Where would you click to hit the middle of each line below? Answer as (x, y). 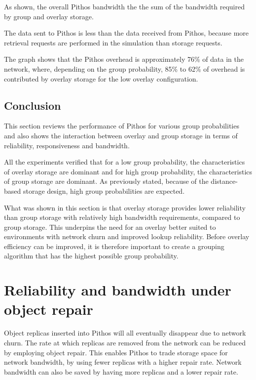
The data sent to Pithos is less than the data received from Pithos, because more (127, 33)
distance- (224, 181)
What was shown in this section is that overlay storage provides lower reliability (125, 207)
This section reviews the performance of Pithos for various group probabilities (122, 126)
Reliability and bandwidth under (118, 290)
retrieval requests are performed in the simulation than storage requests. (113, 42)
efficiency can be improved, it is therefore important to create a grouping (114, 246)
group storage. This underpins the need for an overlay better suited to (110, 227)
